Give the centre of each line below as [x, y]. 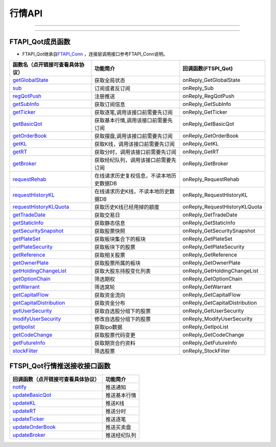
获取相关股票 [110, 255]
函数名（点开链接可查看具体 [46, 65]
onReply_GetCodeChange [213, 335]
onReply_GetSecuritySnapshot [219, 231]
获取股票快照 [110, 231]
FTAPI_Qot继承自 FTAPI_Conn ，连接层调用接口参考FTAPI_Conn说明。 [95, 54]
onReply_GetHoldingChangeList [220, 271]
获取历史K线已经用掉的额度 [127, 207]
